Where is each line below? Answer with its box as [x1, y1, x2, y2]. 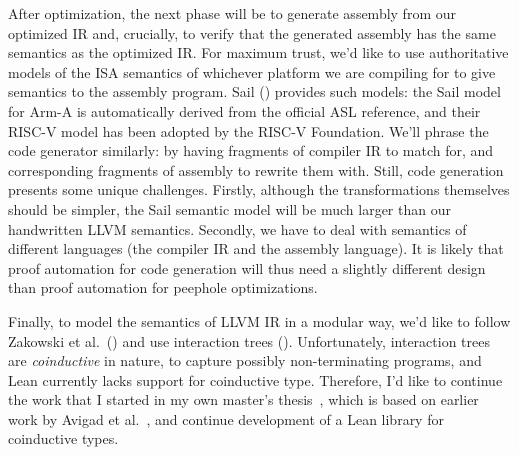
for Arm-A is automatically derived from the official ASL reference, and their [8, 100, 481, 121]
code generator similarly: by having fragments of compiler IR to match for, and [8, 140, 494, 161]
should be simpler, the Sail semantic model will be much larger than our [8, 198, 451, 219]
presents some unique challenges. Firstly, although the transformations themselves [8, 179, 510, 200]
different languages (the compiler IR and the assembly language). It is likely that [8, 238, 504, 259]
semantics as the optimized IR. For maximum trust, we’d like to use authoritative [8, 42, 509, 63]
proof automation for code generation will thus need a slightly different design [8, 257, 486, 278]
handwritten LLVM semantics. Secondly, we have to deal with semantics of [8, 218, 467, 239]
